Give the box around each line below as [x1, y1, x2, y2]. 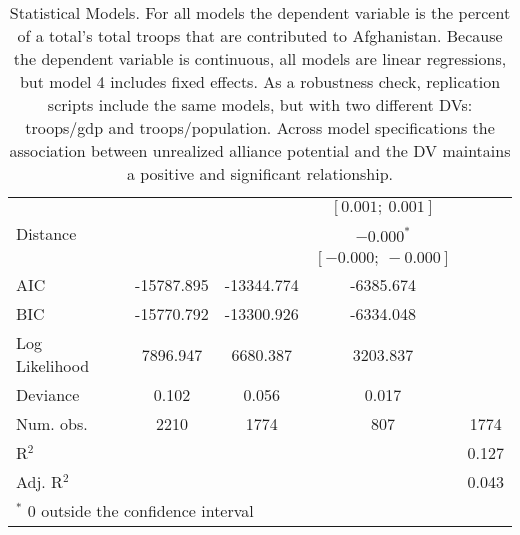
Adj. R [16, 470, 63, 493]
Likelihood [16, 354, 90, 377]
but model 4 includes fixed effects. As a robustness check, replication [19, 70, 501, 93]
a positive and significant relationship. [126, 162, 394, 185]
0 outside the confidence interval [27, 499, 254, 522]
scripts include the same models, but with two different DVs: [47, 93, 473, 116]
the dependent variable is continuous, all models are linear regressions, [13, 47, 507, 70]
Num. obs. [16, 412, 88, 435]
